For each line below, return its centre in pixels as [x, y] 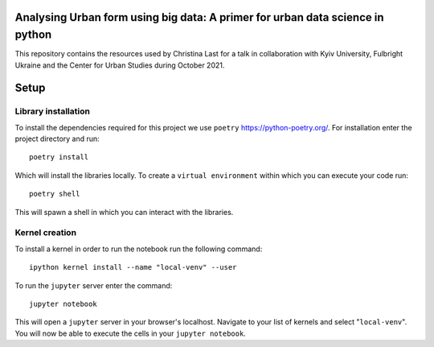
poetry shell [55, 194]
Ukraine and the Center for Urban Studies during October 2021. [120, 65]
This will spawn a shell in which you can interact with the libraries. [124, 212]
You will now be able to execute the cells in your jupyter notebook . [131, 333]
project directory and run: [57, 139]
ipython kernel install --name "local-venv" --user [133, 267]
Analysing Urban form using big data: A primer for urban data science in [199, 17]
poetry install [59, 157]
